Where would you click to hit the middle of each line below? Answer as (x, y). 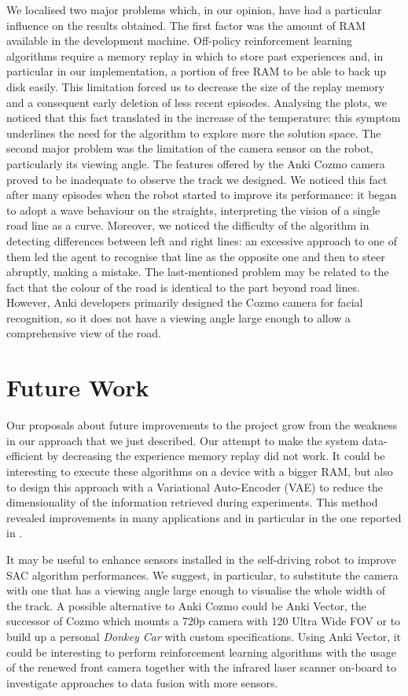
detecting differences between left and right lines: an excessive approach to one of (202, 240)
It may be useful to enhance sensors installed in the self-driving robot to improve (201, 559)
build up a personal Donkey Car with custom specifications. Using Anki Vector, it (204, 636)
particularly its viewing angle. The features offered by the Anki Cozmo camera (196, 163)
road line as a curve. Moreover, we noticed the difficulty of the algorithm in (188, 225)
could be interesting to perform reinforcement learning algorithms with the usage (201, 652)
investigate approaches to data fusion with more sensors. (142, 682)
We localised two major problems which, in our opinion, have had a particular (194, 9)
